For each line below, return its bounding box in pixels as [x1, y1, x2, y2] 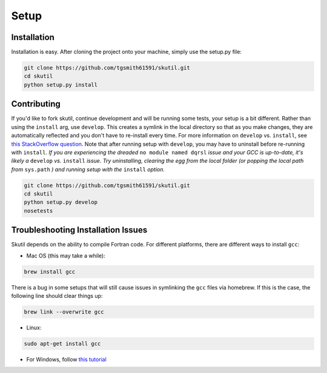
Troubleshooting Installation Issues [11, 225, 148, 236]
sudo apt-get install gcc [24, 340, 101, 348]
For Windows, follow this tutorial [26, 356, 107, 363]
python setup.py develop [24, 199, 98, 206]
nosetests [24, 207, 53, 214]
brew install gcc [24, 268, 76, 275]
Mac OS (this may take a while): [26, 252, 105, 259]
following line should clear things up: [11, 292, 103, 300]
